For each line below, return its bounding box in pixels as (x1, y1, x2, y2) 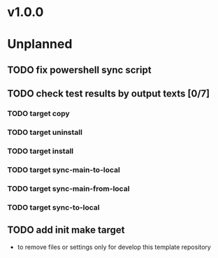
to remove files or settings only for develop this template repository (17, 243, 211, 251)
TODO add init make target (7, 224, 125, 236)
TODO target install (7, 146, 74, 156)
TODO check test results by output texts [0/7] (7, 88, 210, 100)
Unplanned (7, 36, 73, 52)
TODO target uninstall (7, 127, 82, 137)
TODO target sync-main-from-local (7, 183, 130, 193)
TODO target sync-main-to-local (7, 165, 120, 175)
